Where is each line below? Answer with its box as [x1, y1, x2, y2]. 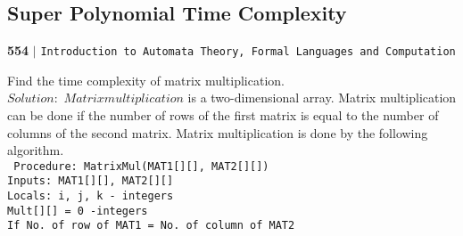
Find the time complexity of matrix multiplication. [7, 70, 285, 89]
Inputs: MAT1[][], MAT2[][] [7, 175, 174, 188]
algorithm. [7, 141, 64, 159]
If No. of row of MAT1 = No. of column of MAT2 [7, 219, 295, 232]
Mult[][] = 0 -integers [7, 204, 148, 217]
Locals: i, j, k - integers [7, 190, 174, 203]
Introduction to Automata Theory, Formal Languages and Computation [40, 45, 456, 59]
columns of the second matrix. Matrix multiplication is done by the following [7, 123, 428, 142]
